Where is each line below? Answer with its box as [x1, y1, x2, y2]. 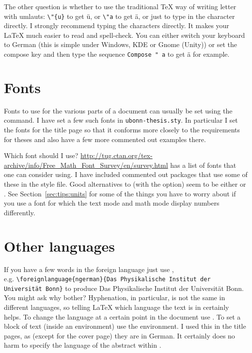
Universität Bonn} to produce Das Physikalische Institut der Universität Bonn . [4, 283, 244, 293]
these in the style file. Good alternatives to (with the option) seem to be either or [4, 179, 246, 189]
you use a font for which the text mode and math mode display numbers [4, 198, 220, 208]
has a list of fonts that [170, 160, 236, 170]
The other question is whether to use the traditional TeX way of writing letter [4, 1, 236, 11]
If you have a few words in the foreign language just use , [4, 264, 174, 274]
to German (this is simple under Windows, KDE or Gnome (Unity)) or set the [4, 39, 237, 49]
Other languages [4, 236, 115, 256]
